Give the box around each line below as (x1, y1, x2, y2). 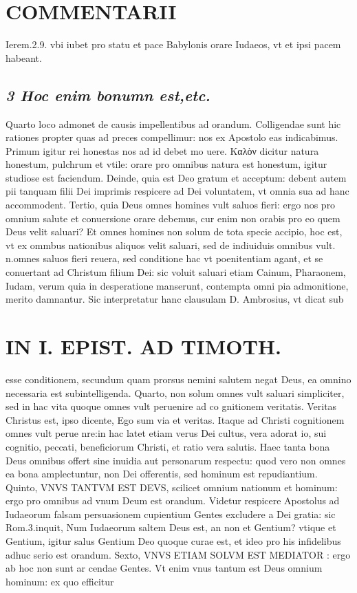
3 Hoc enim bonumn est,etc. (6, 84, 210, 105)
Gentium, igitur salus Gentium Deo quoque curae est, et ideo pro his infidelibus (6, 534, 341, 548)
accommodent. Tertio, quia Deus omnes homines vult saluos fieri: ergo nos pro (6, 197, 336, 212)
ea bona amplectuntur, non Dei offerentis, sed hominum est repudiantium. (6, 466, 318, 481)
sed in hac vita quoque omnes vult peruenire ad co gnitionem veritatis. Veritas (6, 399, 337, 413)
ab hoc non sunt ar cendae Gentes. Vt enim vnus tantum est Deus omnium (6, 561, 323, 575)
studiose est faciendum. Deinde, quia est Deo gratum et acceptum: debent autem (6, 170, 347, 184)
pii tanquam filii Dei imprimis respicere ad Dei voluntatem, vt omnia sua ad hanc (6, 184, 349, 198)
